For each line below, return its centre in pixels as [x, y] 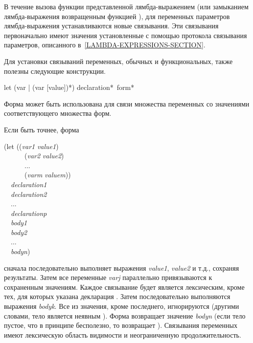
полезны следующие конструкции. [55, 71]
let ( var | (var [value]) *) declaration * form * [69, 87]
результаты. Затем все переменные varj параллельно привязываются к [108, 277]
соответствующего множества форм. [58, 113]
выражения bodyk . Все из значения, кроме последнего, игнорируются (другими [122, 306]
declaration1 [29, 184]
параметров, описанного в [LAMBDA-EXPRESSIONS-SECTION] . [105, 45]
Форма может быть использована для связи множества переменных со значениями [127, 103]
